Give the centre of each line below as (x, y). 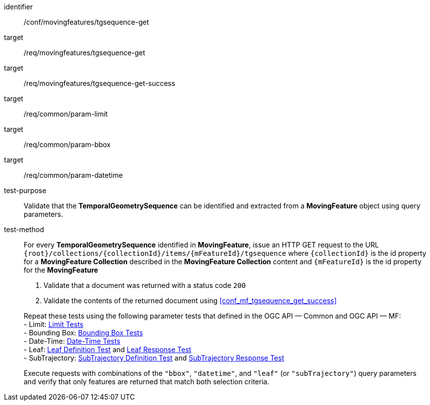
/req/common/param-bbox (67, 144)
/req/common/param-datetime (73, 175)
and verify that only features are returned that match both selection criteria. (147, 382)
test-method (24, 229)
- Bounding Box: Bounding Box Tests (84, 333)
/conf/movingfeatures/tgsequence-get (86, 22)
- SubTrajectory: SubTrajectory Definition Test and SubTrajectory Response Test (154, 358)
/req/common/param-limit (66, 114)
